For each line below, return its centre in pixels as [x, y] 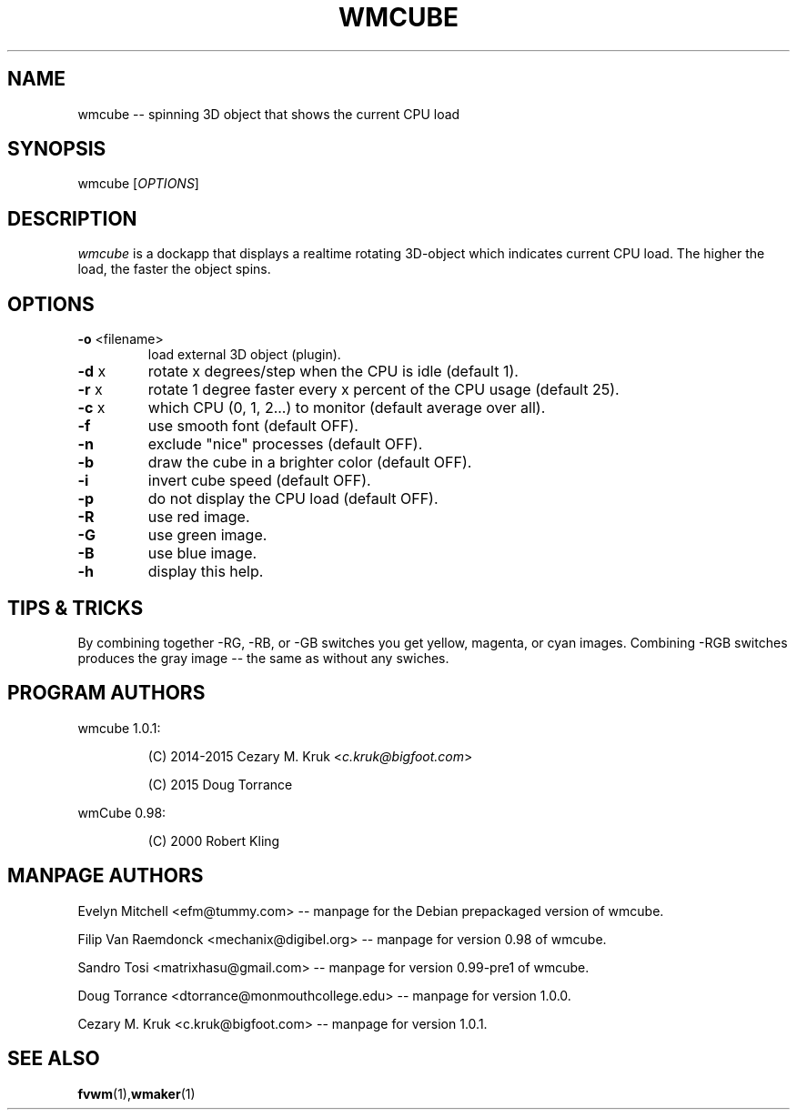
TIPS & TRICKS [76, 608]
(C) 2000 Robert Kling [214, 840]
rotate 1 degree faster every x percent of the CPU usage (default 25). [383, 390]
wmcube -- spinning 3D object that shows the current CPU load [269, 114]
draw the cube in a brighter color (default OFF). [310, 463]
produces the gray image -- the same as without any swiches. [263, 658]
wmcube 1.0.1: [119, 728]
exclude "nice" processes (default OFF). [285, 444]
